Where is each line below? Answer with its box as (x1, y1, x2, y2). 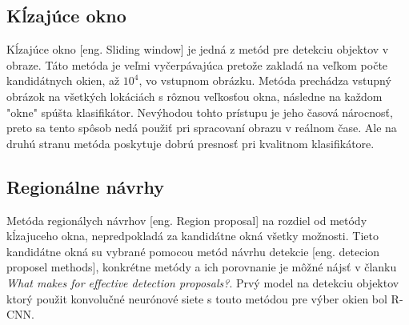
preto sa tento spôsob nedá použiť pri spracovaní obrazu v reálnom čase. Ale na (6, 119, 397, 136)
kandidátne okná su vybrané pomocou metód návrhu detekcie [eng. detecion (6, 243, 380, 259)
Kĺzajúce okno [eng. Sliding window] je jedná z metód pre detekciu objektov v (6, 41, 389, 58)
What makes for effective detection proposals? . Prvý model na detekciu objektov (6, 274, 399, 291)
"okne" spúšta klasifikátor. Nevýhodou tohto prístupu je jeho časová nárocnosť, (6, 103, 393, 120)
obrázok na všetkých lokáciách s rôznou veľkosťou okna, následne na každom (6, 87, 383, 104)
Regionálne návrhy (6, 174, 165, 199)
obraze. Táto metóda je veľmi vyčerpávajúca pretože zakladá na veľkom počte (6, 56, 388, 73)
